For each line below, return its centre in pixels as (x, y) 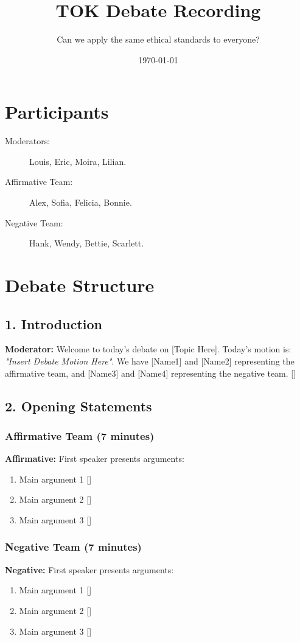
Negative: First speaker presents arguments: (89, 569)
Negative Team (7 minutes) (73, 547)
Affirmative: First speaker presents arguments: (95, 459)
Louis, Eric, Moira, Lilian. (78, 161)
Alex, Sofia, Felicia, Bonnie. (81, 202)
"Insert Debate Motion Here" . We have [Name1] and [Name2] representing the (150, 361)
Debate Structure (80, 285)
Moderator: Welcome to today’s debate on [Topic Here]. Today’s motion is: (148, 349)
